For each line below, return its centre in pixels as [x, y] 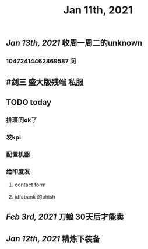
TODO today [29, 102]
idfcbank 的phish [35, 196]
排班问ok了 [22, 120]
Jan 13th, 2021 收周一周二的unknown [74, 43]
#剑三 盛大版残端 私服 [45, 82]
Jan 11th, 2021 [98, 10]
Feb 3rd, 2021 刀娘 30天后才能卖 [65, 217]
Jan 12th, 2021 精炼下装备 [53, 239]
